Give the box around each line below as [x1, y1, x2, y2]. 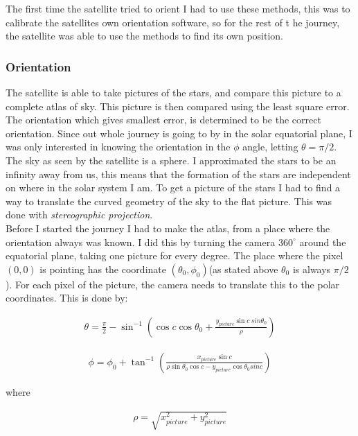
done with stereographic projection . [6, 207, 153, 222]
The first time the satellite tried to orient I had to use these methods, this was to [6, 1, 350, 15]
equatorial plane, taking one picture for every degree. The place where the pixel [6, 248, 343, 263]
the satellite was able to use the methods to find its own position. [6, 28, 283, 43]
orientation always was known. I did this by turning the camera [6, 234, 276, 249]
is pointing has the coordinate [39, 261, 166, 276]
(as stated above [208, 261, 278, 276]
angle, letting [242, 139, 298, 154]
